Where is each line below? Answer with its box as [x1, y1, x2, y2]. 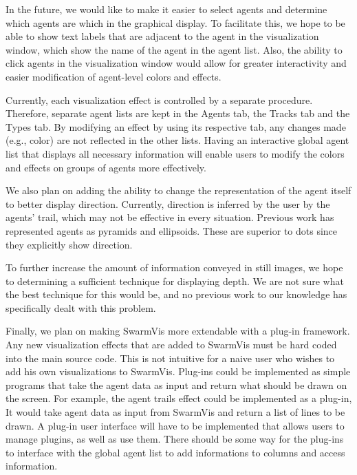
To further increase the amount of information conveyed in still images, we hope [6, 260, 343, 275]
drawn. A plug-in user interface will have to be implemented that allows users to [6, 418, 345, 432]
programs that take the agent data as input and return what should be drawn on [6, 377, 347, 392]
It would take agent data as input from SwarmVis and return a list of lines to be [6, 405, 345, 419]
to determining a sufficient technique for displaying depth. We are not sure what [6, 273, 344, 288]
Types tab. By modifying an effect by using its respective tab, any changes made [6, 119, 346, 134]
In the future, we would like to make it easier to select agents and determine [6, 2, 327, 16]
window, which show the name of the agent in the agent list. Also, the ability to [6, 42, 343, 56]
